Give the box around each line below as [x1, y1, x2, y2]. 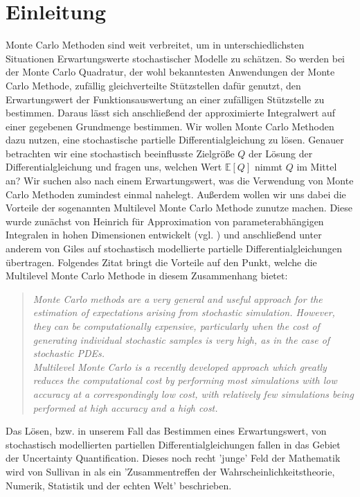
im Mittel [296, 159, 337, 174]
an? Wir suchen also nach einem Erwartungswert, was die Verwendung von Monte [6, 173, 354, 188]
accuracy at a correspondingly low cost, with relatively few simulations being [33, 386, 354, 401]
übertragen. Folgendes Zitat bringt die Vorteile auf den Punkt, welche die [6, 254, 317, 269]
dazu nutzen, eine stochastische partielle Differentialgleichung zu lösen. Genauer [6, 132, 344, 147]
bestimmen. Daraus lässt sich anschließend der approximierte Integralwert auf [6, 105, 336, 120]
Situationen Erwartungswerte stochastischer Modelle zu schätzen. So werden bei [6, 51, 345, 65]
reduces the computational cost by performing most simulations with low [33, 373, 337, 387]
